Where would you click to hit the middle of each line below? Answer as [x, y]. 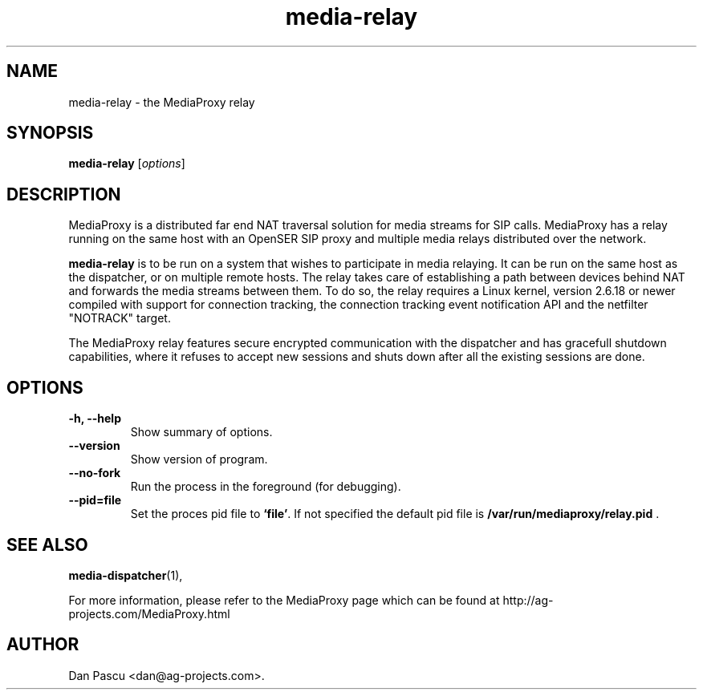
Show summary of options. [201, 432]
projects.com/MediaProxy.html [149, 613]
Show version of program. [199, 459]
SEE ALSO [47, 544]
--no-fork [95, 473]
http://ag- [528, 600]
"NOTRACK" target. [120, 318]
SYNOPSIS [50, 133]
